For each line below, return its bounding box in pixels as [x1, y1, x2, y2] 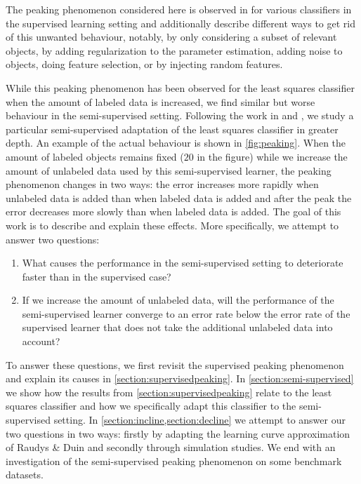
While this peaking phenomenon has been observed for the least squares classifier [6, 80, 355, 95]
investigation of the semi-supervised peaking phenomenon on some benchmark [6, 453, 342, 468]
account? [22, 334, 60, 349]
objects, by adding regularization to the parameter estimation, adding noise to [6, 43, 343, 58]
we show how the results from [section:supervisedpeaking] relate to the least [6, 384, 332, 399]
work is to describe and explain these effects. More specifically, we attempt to [6, 217, 339, 232]
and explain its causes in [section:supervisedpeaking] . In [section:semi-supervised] [6, 371, 354, 386]
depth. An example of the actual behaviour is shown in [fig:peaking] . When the [6, 135, 346, 150]
